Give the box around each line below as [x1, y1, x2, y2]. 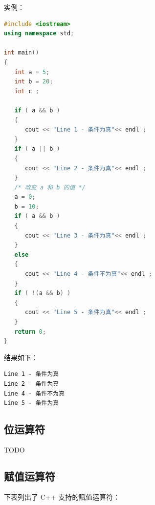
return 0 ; [14, 328, 46, 335]
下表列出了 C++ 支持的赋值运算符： [4, 491, 120, 502]
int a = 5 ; [14, 68, 50, 76]
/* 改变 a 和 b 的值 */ [14, 184, 86, 191]
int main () [4, 49, 39, 56]
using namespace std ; [4, 30, 74, 37]
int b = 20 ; [14, 78, 53, 85]
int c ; [14, 87, 39, 95]
